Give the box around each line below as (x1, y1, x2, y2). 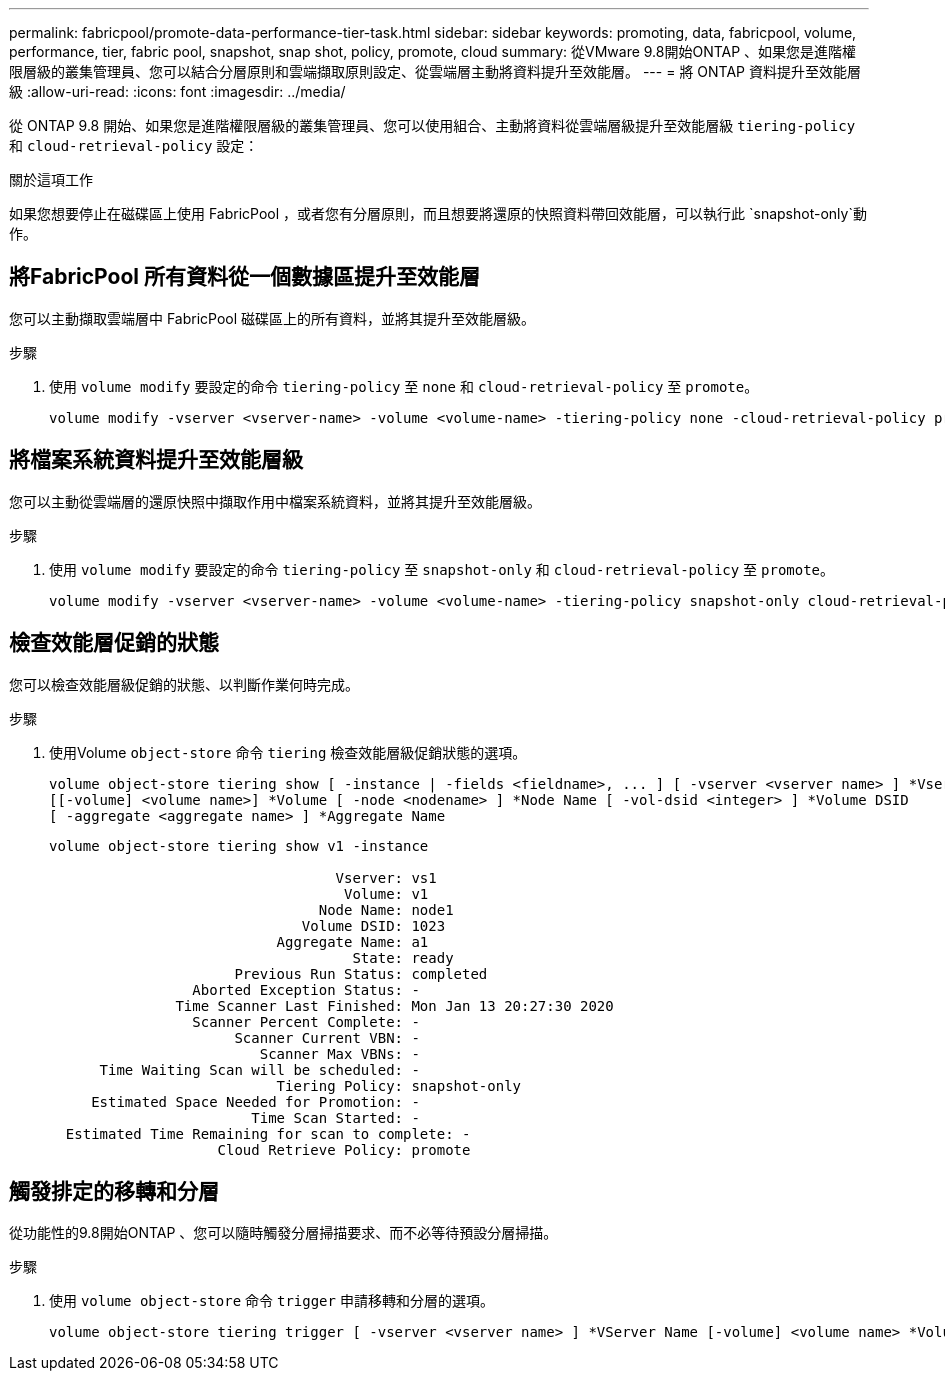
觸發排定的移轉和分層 (9, 1178, 219, 1204)
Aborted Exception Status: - (192, 981, 420, 998)
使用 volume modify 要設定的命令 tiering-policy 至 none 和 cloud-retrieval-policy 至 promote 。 (49, 377, 759, 395)
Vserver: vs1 (335, 869, 437, 886)
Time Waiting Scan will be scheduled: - (99, 1061, 420, 1078)
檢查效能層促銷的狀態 (9, 630, 219, 656)
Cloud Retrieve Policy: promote (217, 1141, 471, 1158)
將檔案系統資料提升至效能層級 (9, 447, 303, 473)
